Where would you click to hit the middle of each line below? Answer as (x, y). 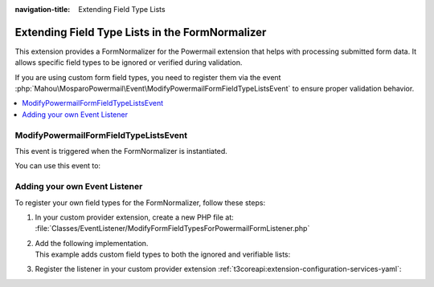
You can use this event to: (57, 166)
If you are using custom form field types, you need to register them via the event (148, 77)
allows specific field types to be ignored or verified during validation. (129, 63)
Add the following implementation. (92, 243)
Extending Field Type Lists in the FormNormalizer (141, 32)
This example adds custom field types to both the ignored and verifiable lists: (163, 255)
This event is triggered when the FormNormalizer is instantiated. (121, 151)
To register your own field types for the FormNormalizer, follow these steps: (140, 202)
